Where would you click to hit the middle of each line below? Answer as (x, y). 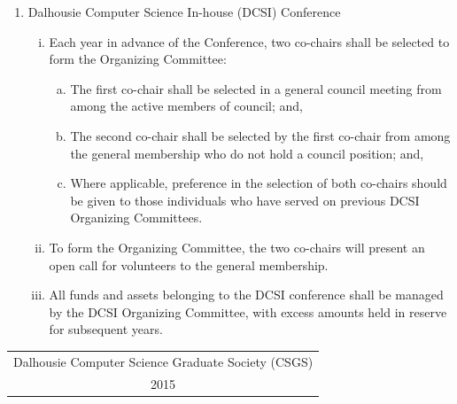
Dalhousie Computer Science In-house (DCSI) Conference (184, 12)
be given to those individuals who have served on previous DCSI (245, 200)
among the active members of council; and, (186, 106)
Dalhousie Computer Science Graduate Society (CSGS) (163, 361)
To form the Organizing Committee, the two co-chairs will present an (237, 247)
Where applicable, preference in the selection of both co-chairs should (259, 183)
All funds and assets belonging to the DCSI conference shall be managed (246, 295)
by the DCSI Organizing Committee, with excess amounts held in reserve (248, 311)
